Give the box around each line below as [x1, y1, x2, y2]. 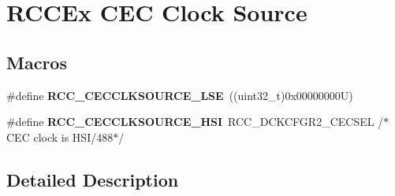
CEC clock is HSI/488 [6, 128, 114, 145]
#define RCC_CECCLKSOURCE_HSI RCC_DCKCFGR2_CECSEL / [6, 113, 384, 130]
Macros [6, 50, 67, 74]
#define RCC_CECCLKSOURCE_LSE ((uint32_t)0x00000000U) [6, 87, 353, 103]
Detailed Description [6, 167, 179, 191]
